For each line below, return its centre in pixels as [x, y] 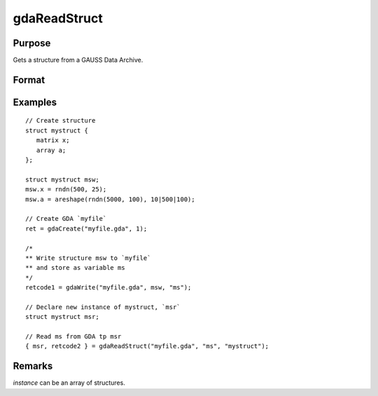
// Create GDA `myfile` [66, 219]
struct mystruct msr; [62, 317]
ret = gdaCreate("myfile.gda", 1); [86, 228]
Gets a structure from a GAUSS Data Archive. [78, 60]
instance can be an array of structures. [69, 383]
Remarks [33, 366]
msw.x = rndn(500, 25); [66, 190]
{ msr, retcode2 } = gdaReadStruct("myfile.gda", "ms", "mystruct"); [147, 346]
